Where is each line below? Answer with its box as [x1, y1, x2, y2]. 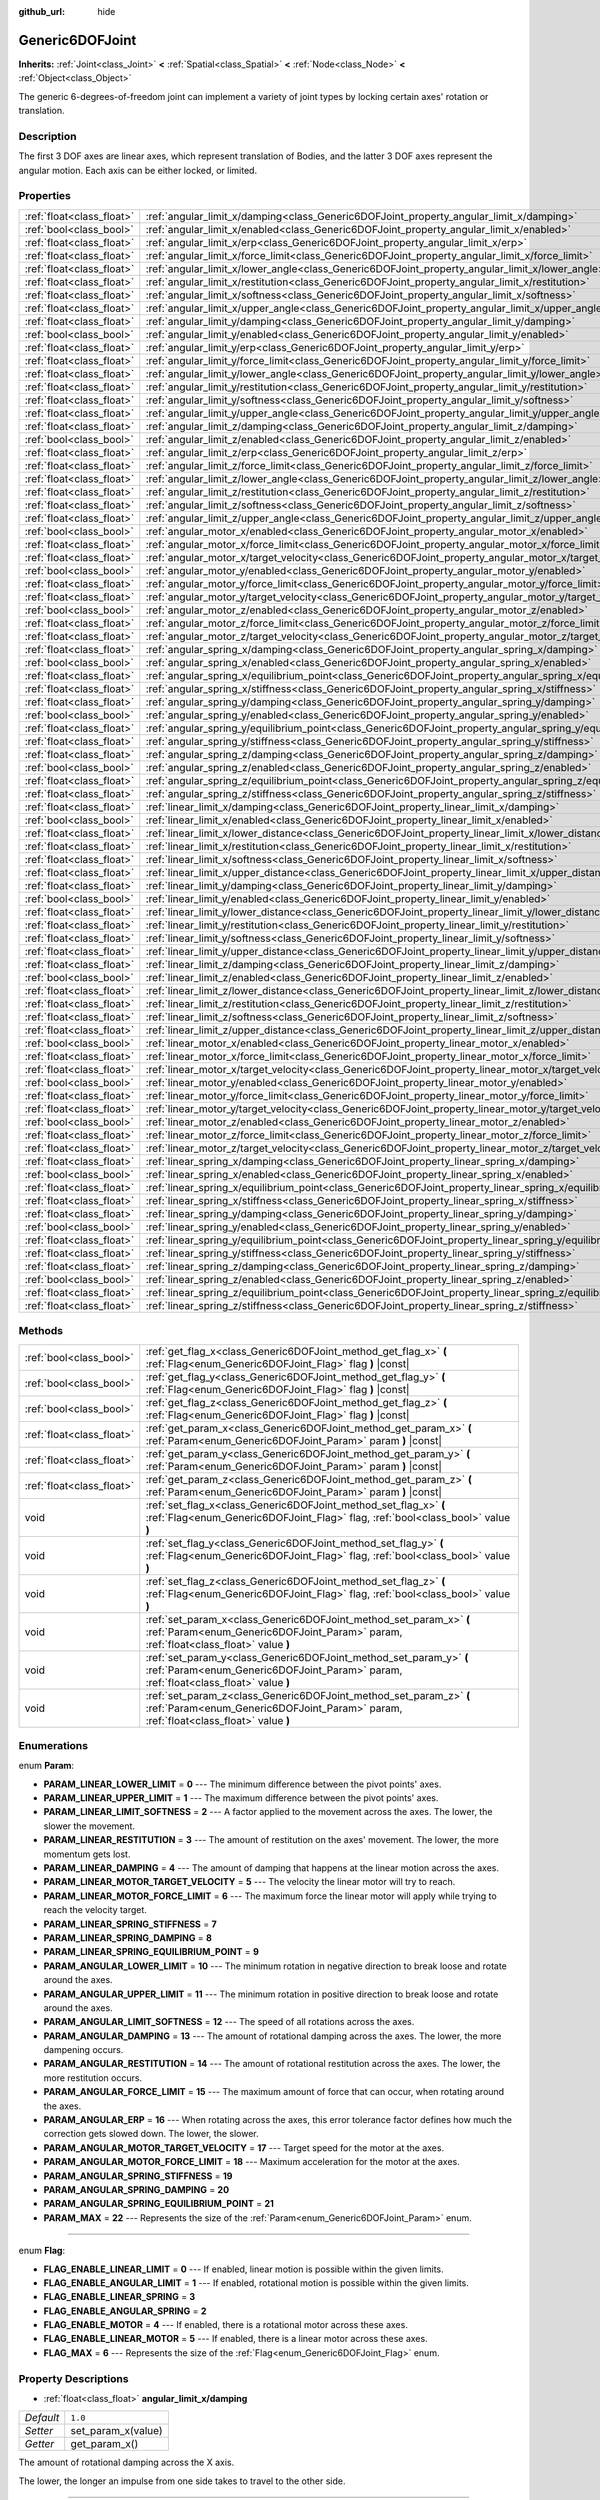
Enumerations [18, 1738, 89, 1752]
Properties [18, 189, 72, 203]
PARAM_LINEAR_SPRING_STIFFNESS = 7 [43, 1918, 217, 1930]
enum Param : [18, 1760, 75, 1772]
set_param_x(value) [70, 2424, 163, 2438]
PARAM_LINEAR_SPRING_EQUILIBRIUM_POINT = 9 [43, 1946, 259, 1958]
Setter [24, 2424, 54, 2438]
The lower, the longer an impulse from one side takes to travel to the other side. [18, 2475, 346, 2487]
